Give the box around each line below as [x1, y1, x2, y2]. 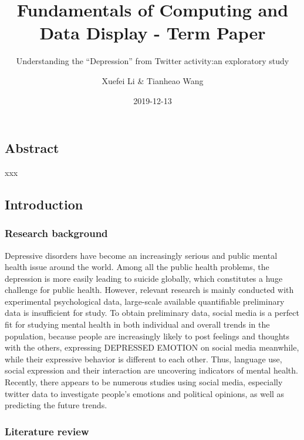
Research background [5, 226, 108, 241]
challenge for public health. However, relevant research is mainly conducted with [5, 284, 294, 296]
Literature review [5, 424, 89, 438]
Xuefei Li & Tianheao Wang [102, 74, 204, 86]
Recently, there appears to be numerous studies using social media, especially [5, 376, 283, 388]
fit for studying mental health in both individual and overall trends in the [5, 318, 270, 331]
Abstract [5, 139, 59, 157]
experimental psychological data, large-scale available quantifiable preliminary [5, 295, 285, 307]
